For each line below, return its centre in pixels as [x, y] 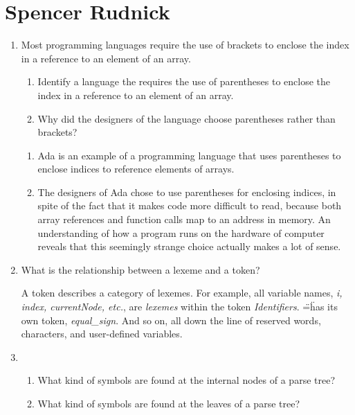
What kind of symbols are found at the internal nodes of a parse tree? [186, 380]
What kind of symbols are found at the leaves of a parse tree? [169, 403]
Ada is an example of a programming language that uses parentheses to [189, 155]
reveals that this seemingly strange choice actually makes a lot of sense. [189, 246]
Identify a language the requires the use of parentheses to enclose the [184, 81]
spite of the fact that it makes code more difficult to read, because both [190, 205]
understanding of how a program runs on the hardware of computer [181, 232]
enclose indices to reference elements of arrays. [136, 169]
